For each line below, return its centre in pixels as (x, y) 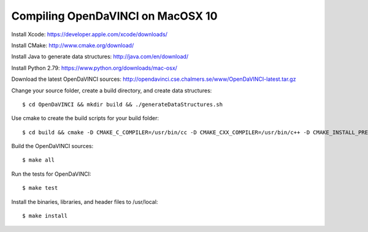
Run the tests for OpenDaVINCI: (51, 174)
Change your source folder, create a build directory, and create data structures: (112, 90)
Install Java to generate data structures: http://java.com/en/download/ (100, 57)
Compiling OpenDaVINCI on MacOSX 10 (114, 16)
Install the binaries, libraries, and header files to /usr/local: (85, 201)
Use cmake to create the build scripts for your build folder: (85, 118)
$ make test (40, 188)
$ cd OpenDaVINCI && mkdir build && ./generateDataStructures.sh (123, 104)
